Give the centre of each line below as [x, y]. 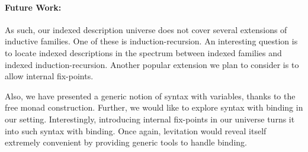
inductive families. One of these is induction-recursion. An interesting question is [151, 41]
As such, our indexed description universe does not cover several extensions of [146, 29]
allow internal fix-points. [49, 76]
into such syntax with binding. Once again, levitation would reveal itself [136, 130]
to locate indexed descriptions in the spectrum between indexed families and [143, 52]
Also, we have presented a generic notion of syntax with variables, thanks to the [150, 96]
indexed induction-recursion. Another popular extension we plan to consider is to [152, 64]
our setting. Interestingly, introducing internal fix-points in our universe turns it [150, 119]
